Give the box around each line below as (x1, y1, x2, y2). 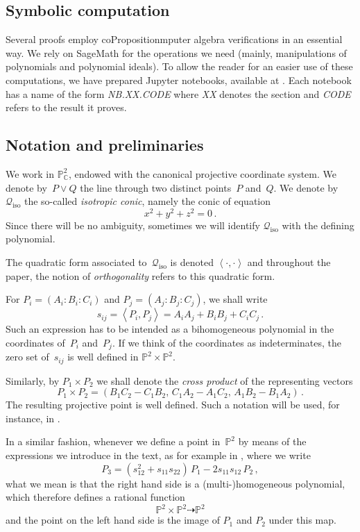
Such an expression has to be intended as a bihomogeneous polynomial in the (6, 322, 334, 336)
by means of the (238, 434, 307, 449)
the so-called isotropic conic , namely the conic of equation (24, 194, 271, 208)
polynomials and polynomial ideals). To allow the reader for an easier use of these (6, 59, 353, 74)
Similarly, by (6, 373, 60, 388)
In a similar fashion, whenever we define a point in (6, 434, 221, 449)
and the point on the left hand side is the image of (6, 513, 220, 527)
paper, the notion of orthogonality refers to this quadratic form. (6, 268, 275, 283)
